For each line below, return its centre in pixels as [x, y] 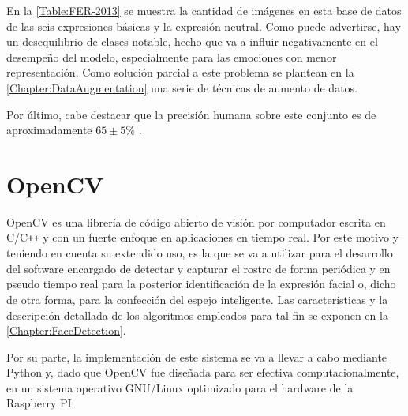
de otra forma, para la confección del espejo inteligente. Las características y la [197, 299]
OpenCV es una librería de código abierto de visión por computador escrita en [196, 221]
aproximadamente [49, 130]
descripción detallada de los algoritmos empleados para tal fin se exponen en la [197, 315]
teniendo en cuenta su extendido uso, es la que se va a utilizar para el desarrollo [200, 253]
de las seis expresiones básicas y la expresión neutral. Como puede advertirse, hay [204, 26]
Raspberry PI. [41, 403]
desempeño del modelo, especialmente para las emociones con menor [172, 56]
